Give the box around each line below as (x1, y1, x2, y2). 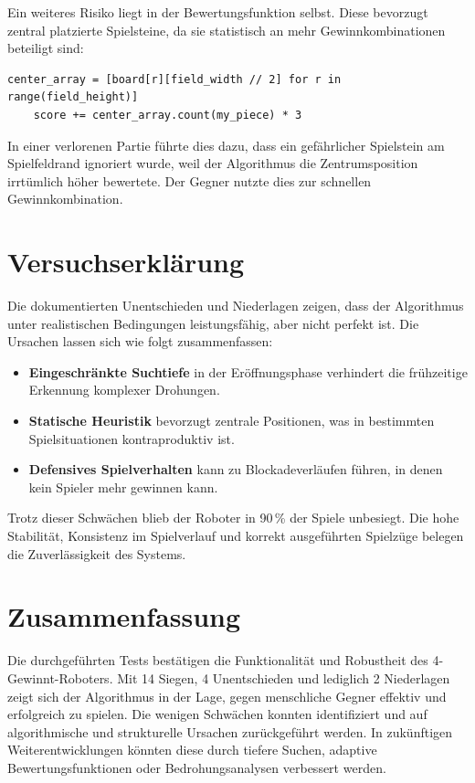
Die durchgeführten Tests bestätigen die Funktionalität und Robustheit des (7, 651, 428, 670)
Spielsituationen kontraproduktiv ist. (28, 429, 235, 448)
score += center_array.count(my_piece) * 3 (33, 108, 302, 122)
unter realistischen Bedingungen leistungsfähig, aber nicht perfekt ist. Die (7, 313, 419, 333)
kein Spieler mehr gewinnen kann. (28, 477, 218, 496)
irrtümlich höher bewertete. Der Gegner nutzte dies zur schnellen (7, 171, 372, 190)
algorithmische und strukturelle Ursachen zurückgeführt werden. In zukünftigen (7, 722, 453, 741)
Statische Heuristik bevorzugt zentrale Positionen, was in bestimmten (28, 411, 435, 430)
